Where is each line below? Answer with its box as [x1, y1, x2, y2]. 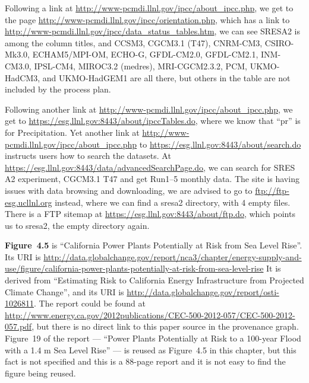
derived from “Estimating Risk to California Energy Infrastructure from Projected [5, 274, 304, 286]
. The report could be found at [34, 297, 146, 309]
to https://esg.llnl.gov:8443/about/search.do [139, 138, 301, 150]
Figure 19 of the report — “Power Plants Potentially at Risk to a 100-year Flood [5, 332, 301, 344]
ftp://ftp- [255, 184, 289, 196]
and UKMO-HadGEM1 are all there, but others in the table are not [42, 71, 291, 84]
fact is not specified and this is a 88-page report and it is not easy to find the [5, 355, 286, 368]
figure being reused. [5, 366, 76, 379]
